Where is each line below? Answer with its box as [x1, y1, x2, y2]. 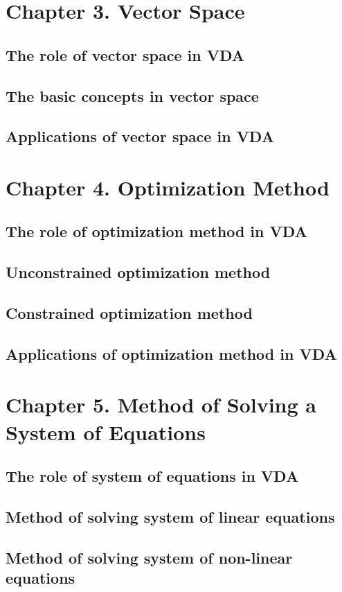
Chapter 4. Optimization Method [6, 173, 330, 201]
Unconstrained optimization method [6, 261, 271, 283]
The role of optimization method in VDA [6, 220, 307, 242]
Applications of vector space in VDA [6, 125, 274, 147]
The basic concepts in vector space [6, 85, 259, 106]
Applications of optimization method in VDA [6, 342, 337, 364]
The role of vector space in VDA [6, 44, 245, 65]
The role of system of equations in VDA [6, 465, 299, 487]
